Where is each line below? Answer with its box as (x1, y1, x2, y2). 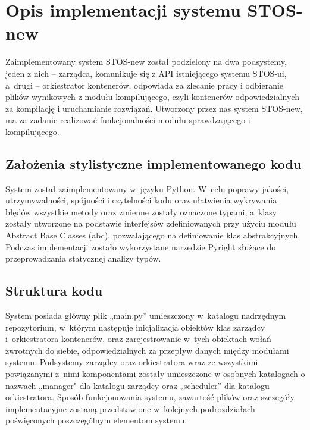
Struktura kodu (5, 281, 103, 300)
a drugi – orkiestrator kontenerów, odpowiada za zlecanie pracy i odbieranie (5, 79, 284, 91)
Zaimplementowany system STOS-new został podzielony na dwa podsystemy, (5, 55, 287, 68)
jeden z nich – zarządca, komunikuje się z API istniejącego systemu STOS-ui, (5, 67, 287, 79)
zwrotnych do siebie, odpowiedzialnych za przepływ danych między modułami (5, 344, 289, 356)
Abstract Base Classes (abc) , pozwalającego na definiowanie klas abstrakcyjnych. (5, 229, 300, 241)
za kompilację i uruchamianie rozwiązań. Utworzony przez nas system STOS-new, (5, 102, 303, 114)
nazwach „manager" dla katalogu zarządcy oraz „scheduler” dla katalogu (5, 379, 270, 391)
